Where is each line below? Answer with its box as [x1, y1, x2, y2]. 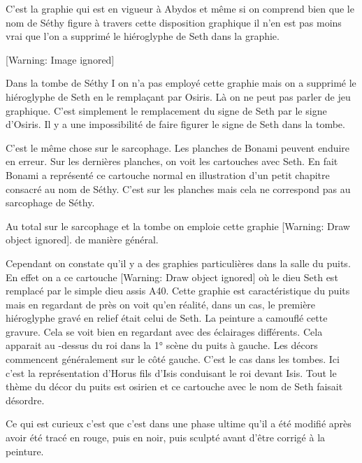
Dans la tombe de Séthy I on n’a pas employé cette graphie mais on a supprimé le [6, 76, 356, 90]
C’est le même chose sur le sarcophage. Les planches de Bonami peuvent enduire [6, 140, 350, 155]
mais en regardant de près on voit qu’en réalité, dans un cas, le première [6, 297, 316, 311]
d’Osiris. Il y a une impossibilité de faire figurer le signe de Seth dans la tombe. [6, 117, 345, 131]
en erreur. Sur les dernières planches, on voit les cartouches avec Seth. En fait [6, 154, 338, 169]
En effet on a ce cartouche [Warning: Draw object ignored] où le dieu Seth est [6, 269, 338, 284]
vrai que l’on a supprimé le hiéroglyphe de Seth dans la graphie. [6, 29, 280, 43]
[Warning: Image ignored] [6, 52, 115, 66]
